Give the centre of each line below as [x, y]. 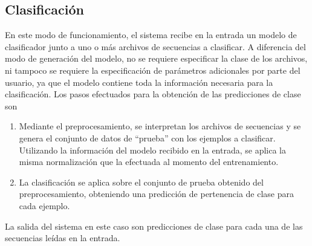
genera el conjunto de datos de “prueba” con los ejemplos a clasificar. [147, 138]
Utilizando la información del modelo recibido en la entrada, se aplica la [153, 150]
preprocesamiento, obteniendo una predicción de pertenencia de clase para [156, 194]
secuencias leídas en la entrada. [63, 238]
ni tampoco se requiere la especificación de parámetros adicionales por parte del [153, 70]
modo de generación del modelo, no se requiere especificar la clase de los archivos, [156, 58]
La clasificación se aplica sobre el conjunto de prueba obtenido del [141, 182]
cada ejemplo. [44, 205]
